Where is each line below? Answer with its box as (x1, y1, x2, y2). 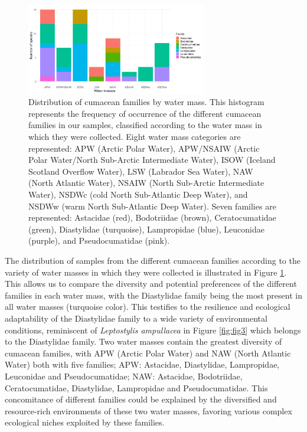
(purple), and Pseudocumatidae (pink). (28, 234, 170, 247)
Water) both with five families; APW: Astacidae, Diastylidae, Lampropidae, (5, 358, 280, 371)
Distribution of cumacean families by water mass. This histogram (28, 96, 264, 108)
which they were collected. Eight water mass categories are (28, 130, 241, 143)
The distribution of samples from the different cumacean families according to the (5, 254, 301, 267)
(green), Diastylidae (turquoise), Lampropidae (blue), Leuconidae (28, 222, 264, 235)
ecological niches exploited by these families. (5, 416, 165, 428)
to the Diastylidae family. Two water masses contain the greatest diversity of (5, 335, 282, 348)
